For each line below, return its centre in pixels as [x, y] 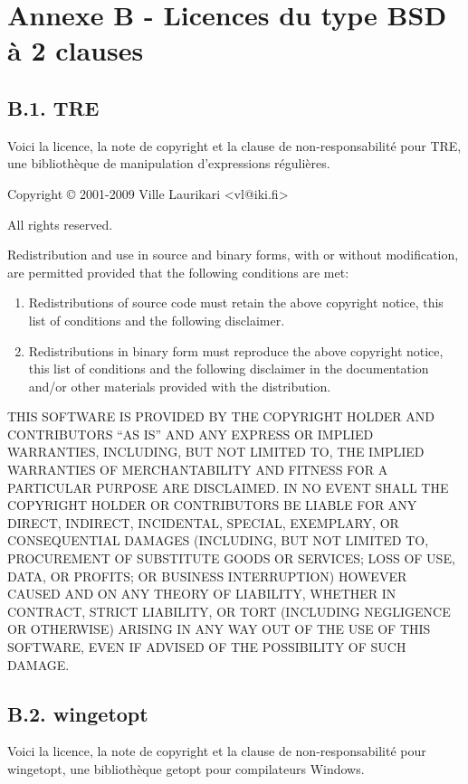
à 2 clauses [76, 50]
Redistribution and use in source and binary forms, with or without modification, [233, 255]
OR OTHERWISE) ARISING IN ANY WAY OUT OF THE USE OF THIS [219, 629]
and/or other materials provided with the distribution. [180, 386]
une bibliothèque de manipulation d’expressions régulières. [169, 163]
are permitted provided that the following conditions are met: [178, 272]
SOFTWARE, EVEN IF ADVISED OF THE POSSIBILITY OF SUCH [207, 647]
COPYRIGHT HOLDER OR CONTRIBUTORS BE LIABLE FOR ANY [212, 505]
